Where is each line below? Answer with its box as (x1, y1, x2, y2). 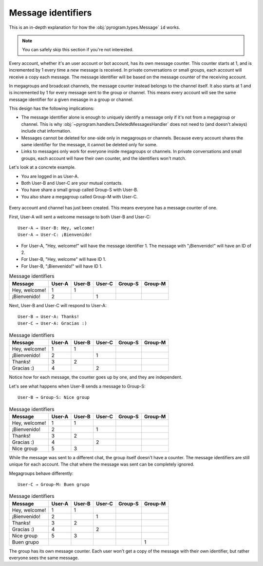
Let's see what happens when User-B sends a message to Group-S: (9, 383, 146, 389)
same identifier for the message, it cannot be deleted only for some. (21, 142, 158, 148)
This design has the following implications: (9, 105, 94, 112)
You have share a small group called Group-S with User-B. (21, 187, 138, 193)
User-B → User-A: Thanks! (18, 314, 80, 319)
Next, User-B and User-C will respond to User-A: (9, 302, 107, 308)
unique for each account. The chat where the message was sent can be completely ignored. (9, 461, 194, 468)
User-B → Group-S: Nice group (18, 394, 90, 400)
